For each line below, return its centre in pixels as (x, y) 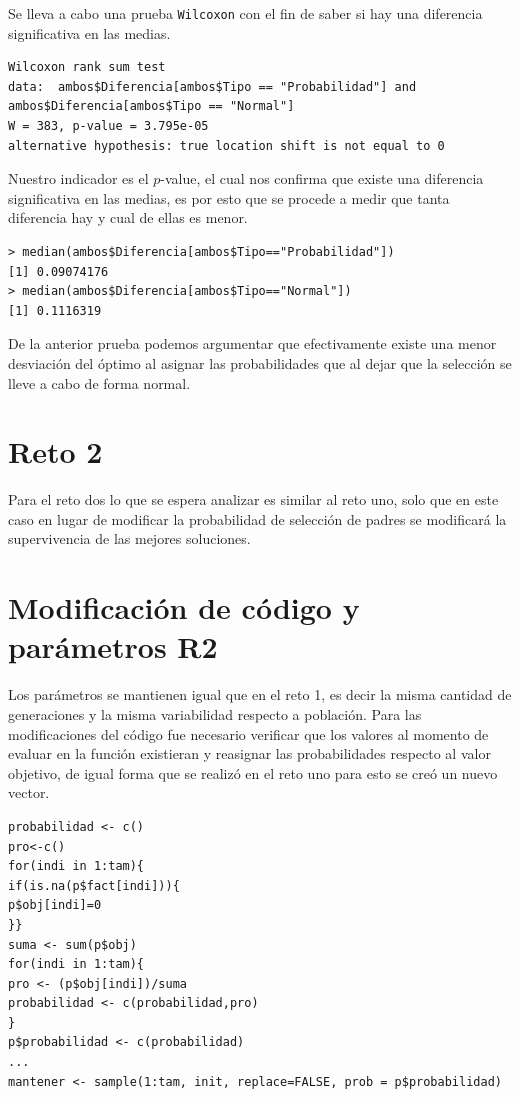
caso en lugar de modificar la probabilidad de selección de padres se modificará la (257, 518)
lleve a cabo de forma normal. (99, 382)
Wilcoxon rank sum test (87, 67)
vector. (29, 792)
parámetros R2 (113, 646)
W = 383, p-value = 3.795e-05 (108, 126)
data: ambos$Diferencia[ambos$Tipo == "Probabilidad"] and (212, 86)
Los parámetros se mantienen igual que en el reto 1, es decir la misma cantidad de (260, 694)
